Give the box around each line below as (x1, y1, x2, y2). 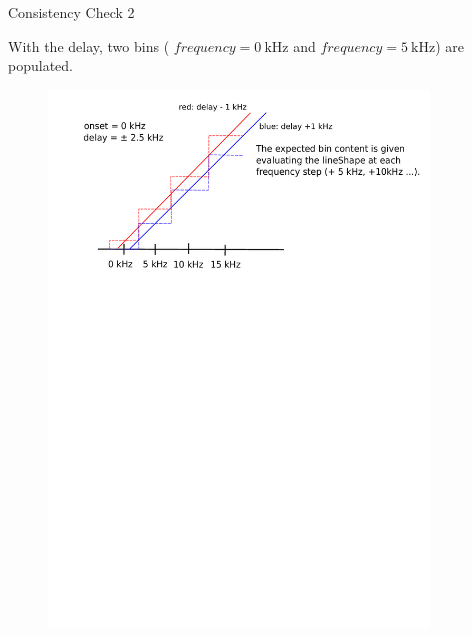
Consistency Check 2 (8, 2, 135, 22)
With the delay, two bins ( (8, 35, 170, 56)
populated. (8, 55, 73, 76)
